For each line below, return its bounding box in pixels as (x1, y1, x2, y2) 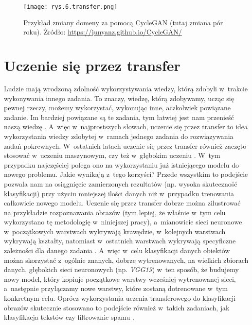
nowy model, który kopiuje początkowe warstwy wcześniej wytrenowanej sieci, (4, 274, 236, 284)
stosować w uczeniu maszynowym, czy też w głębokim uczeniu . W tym (4, 150, 220, 160)
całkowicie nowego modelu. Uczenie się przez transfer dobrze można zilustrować (4, 198, 241, 208)
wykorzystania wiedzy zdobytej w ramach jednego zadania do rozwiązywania (4, 131, 234, 141)
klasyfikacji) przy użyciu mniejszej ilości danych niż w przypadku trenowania (4, 188, 234, 198)
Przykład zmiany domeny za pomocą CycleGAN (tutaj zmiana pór (23, 17, 223, 27)
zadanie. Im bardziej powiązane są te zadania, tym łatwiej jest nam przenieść (4, 112, 234, 122)
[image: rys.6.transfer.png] (23, 3, 118, 10)
